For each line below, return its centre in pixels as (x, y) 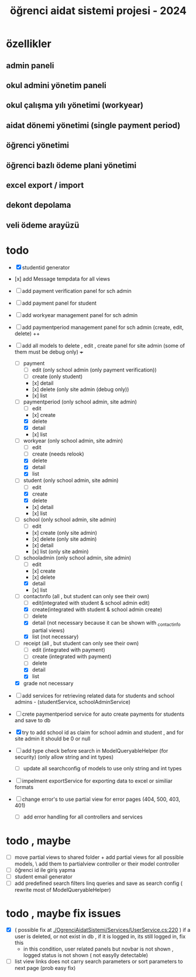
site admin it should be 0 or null (52, 739)
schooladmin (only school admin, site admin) (77, 557)
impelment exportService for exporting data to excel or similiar (97, 781)
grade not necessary (48, 683)
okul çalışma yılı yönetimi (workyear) (75, 105)
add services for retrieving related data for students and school (98, 695)
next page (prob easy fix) (45, 968)
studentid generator (46, 267)
